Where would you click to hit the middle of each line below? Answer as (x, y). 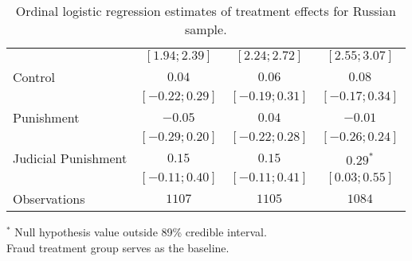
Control (34, 77)
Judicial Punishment (70, 158)
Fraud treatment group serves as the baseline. (118, 247)
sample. (206, 29)
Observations (49, 199)
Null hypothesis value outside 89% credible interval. (141, 232)
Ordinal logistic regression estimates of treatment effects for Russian (206, 11)
